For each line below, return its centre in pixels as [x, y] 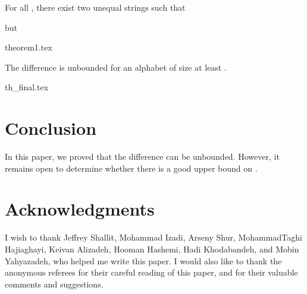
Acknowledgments [80, 209]
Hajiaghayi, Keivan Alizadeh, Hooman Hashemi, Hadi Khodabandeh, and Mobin [152, 249]
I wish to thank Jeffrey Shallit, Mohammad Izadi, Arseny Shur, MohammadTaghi [153, 237]
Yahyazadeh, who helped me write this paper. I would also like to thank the [143, 260]
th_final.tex [27, 87]
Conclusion [51, 128]
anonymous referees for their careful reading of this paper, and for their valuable [151, 272]
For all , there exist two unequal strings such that [95, 7]
